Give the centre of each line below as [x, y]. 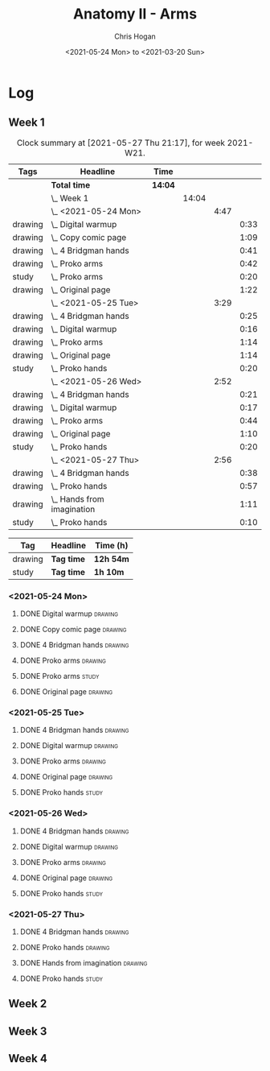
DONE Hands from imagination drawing [84, 962]
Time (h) [112, 545]
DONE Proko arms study [59, 676]
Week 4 [28, 1059]
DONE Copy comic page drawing [73, 630]
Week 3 [28, 1031]
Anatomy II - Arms [135, 14]
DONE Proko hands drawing [65, 947]
